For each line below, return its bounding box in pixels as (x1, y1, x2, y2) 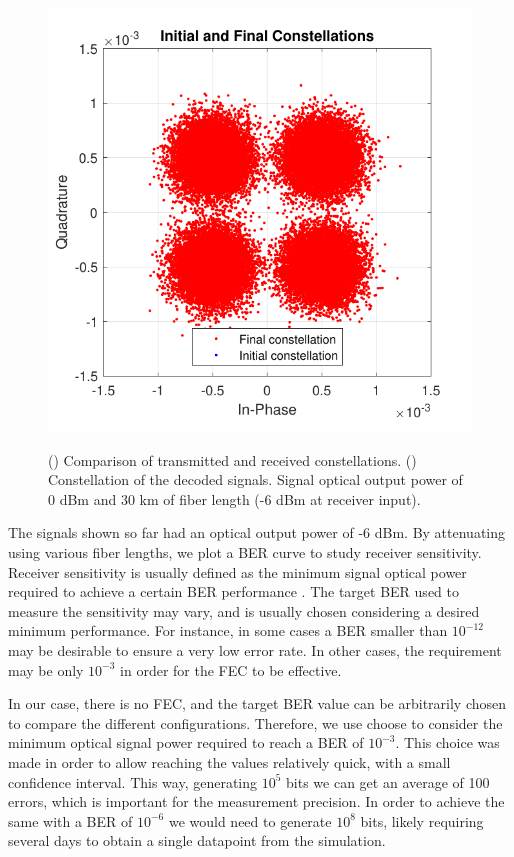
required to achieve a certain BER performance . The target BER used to (8, 581, 459, 602)
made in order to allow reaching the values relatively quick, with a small (8, 751, 451, 772)
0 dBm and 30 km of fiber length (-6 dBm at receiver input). (48, 488, 421, 509)
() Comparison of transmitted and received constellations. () (48, 449, 417, 470)
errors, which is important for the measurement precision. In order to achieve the (8, 791, 505, 812)
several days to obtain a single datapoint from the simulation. (8, 830, 386, 851)
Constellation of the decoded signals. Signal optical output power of (48, 469, 463, 490)
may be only (8, 659, 84, 680)
